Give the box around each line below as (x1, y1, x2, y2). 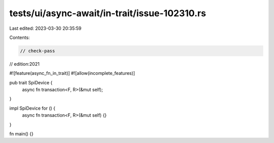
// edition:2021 (9, 61, 40, 67)
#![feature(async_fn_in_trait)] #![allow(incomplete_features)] (9, 70, 135, 76)
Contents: (9, 34, 30, 40)
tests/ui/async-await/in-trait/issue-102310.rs (9, 8, 207, 19)
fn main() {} (9, 131, 34, 137)
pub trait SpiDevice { (9, 79, 53, 85)
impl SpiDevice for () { (9, 105, 56, 111)
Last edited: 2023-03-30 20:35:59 (9, 25, 82, 31)
